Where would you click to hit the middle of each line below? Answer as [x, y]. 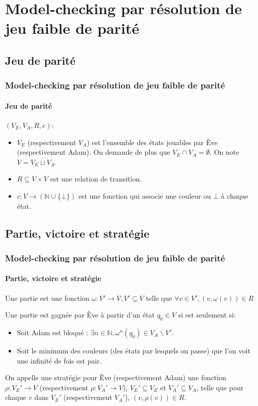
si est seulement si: [207, 315]
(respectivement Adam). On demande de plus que [93, 152]
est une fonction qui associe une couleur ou [145, 195]
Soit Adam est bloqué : [52, 332]
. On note [224, 152]
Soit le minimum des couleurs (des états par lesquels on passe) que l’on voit [134, 350]
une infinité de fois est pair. [59, 360]
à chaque [235, 195]
